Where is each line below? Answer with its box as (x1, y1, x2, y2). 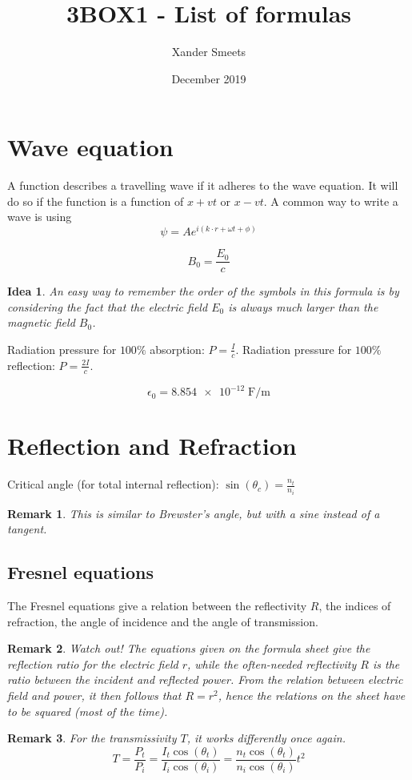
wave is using (7, 208, 72, 225)
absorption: (150, 340, 205, 357)
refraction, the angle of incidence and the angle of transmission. (7, 613, 318, 629)
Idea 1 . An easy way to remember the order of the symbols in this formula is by (7, 283, 399, 300)
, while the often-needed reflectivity (187, 655, 357, 672)
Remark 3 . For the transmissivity (7, 730, 177, 746)
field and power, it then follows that (7, 687, 182, 704)
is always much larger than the (228, 298, 378, 315)
